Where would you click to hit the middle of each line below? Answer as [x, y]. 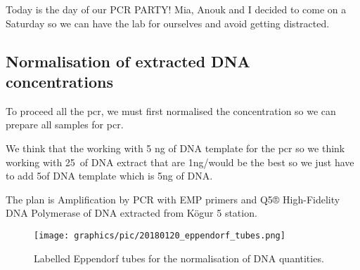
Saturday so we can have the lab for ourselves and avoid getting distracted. [168, 23]
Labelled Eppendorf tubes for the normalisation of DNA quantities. [179, 258]
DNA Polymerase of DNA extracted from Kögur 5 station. [131, 213]
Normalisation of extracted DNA [128, 61]
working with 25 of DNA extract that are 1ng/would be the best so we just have [180, 162]
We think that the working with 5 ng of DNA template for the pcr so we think [175, 148]
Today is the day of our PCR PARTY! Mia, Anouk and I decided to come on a [176, 9]
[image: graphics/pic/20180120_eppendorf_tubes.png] [160, 235]
